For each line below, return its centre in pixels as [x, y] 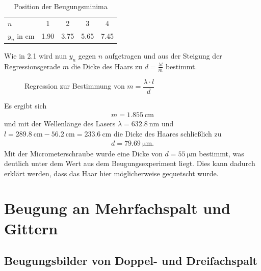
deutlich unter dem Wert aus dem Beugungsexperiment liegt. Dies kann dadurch [130, 163]
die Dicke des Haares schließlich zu [167, 133]
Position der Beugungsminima [61, 6]
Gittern [31, 228]
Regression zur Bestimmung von [75, 86]
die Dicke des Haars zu [107, 66]
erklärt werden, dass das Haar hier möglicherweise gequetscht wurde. [111, 173]
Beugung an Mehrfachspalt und [117, 208]
